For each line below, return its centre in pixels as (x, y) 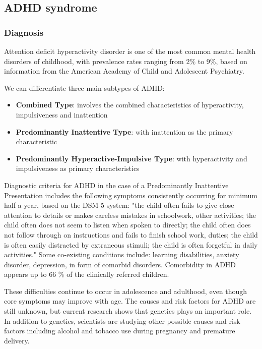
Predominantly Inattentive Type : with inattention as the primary (124, 131)
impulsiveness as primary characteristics (78, 168)
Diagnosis (24, 32)
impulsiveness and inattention (62, 114)
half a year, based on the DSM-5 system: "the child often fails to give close (119, 205)
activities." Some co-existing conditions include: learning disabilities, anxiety (122, 254)
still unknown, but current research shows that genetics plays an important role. (128, 311)
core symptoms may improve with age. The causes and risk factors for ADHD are (130, 301)
